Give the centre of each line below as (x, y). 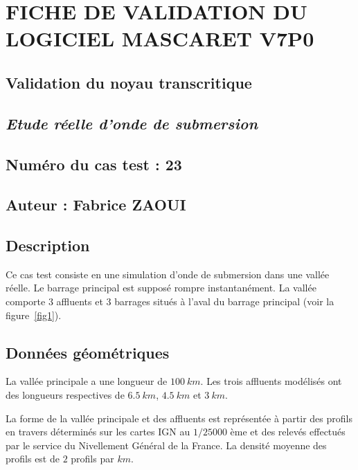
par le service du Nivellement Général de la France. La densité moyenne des (166, 445)
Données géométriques (88, 352)
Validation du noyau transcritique (129, 82)
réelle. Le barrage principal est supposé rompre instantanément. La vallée (161, 288)
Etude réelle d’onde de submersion (132, 123)
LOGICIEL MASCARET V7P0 (160, 38)
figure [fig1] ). (34, 315)
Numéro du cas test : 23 (94, 164)
